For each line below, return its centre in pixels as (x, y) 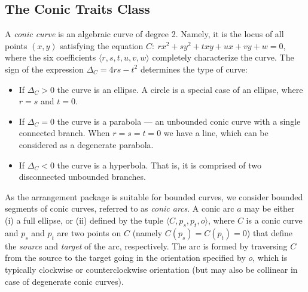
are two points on (89, 232)
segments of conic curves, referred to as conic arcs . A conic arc (120, 208)
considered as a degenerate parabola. (86, 144)
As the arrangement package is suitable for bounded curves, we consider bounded (154, 196)
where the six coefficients (51, 57)
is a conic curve (274, 220)
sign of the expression (44, 69)
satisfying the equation (102, 45)
